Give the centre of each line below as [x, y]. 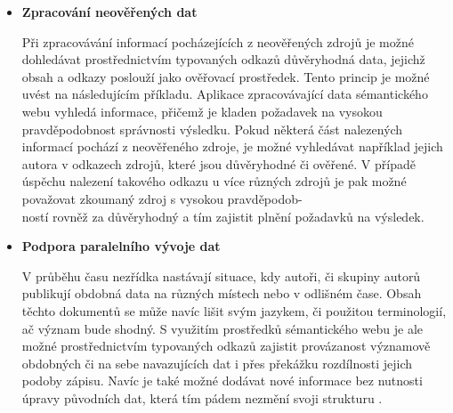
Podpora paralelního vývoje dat [121, 246]
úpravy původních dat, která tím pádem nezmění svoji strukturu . [202, 397]
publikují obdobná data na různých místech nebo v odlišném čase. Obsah [222, 293]
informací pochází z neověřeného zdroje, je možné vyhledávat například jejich [232, 146]
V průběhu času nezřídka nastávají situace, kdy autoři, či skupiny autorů [221, 275]
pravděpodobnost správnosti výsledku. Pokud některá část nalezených [212, 129]
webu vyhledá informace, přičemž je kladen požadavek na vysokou [202, 111]
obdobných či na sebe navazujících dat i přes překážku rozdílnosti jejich [217, 363]
